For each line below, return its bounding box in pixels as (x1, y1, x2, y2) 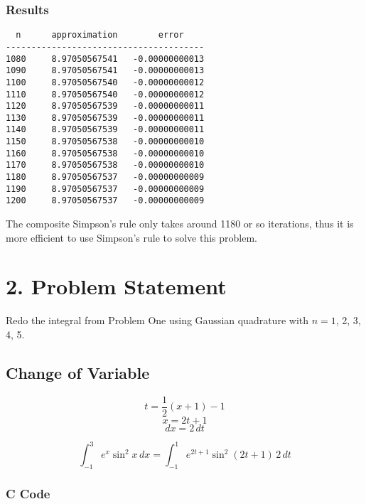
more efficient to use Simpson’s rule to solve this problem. (6, 230, 257, 245)
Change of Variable (6, 361, 150, 383)
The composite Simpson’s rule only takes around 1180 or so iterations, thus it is (6, 216, 354, 231)
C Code (6, 485, 50, 503)
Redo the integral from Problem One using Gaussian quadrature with (6, 313, 309, 328)
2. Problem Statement (6, 272, 227, 301)
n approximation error (16, 30, 184, 41)
